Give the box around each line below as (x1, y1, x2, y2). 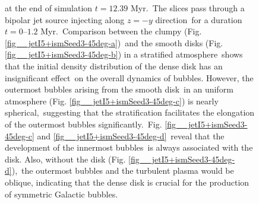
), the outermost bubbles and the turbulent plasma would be (11, 164, 234, 177)
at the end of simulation (5, 2, 93, 14)
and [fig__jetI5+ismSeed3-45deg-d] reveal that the (37, 129, 225, 142)
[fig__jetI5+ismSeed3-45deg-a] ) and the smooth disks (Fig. (5, 36, 223, 49)
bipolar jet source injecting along (5, 13, 125, 26)
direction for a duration (155, 13, 242, 26)
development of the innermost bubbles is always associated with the (5, 141, 253, 154)
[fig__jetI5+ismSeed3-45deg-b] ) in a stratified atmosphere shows (5, 48, 243, 60)
